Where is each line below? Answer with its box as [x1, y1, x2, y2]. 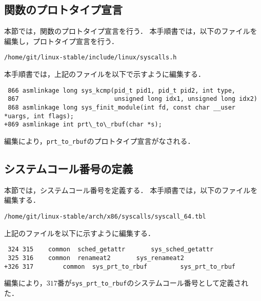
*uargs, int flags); [4, 112, 74, 120]
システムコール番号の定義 [4, 160, 133, 176]
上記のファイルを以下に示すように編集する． [4, 227, 155, 238]
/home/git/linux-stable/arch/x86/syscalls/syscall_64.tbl [4, 212, 206, 220]
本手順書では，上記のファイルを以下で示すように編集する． [4, 69, 205, 79]
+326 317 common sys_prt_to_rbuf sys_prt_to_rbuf [4, 263, 236, 270]
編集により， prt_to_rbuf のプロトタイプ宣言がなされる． [4, 135, 195, 146]
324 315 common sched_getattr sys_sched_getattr [8, 246, 214, 253]
